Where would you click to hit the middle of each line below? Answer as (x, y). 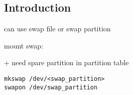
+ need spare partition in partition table (66, 62)
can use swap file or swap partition (57, 29)
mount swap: (24, 45)
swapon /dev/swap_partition (51, 87)
